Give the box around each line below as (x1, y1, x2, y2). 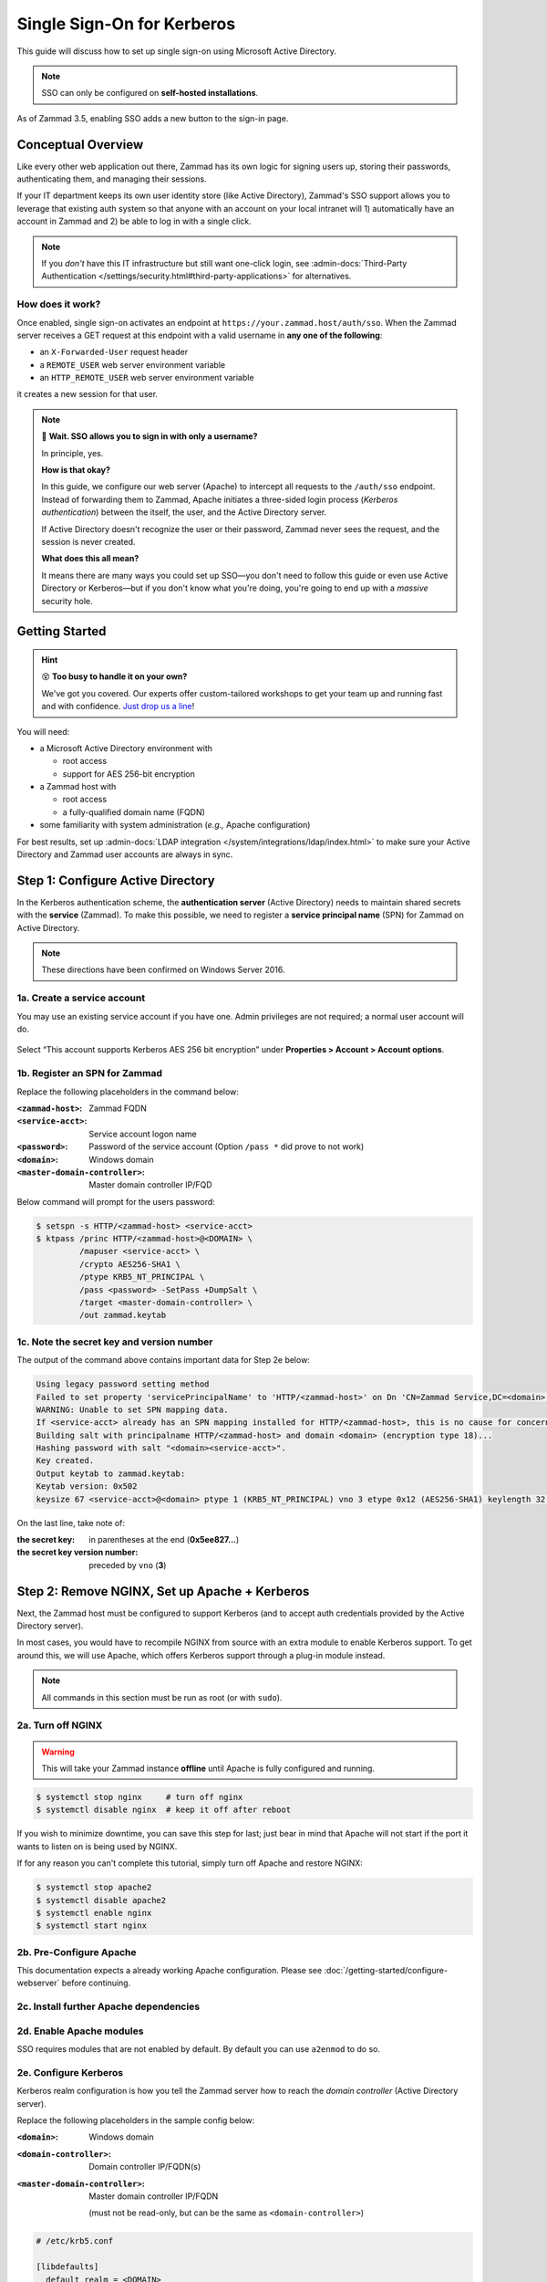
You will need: (16, 726, 70, 737)
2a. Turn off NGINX (16, 1719, 103, 1732)
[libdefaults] (36, 2262, 99, 2272)
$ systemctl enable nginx (36, 1908, 152, 1918)
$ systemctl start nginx (36, 1921, 148, 1931)
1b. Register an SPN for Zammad (16, 1067, 163, 1080)
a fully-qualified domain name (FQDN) (62, 806, 205, 817)
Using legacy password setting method (36, 1379, 210, 1389)
